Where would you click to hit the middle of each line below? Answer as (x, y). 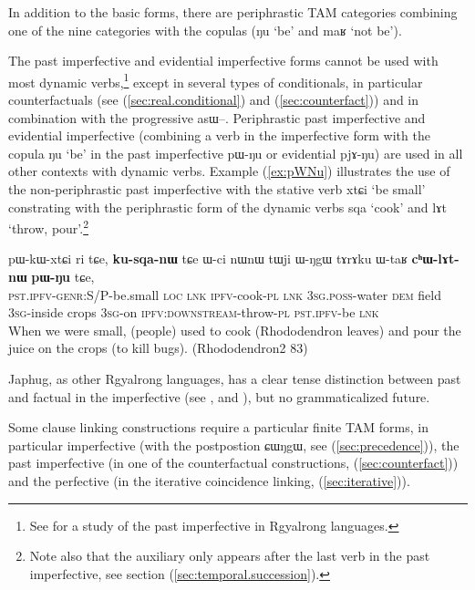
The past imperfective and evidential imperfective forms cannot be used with (223, 61)
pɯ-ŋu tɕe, (63, 277)
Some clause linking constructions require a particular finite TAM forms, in (219, 427)
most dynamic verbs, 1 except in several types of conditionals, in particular (216, 80)
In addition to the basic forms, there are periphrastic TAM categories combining (233, 12)
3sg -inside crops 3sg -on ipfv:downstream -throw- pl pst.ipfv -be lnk (194, 312)
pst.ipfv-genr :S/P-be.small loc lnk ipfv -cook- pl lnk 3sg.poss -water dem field (225, 294)
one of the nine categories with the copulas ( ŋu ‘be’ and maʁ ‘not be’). (205, 30)
